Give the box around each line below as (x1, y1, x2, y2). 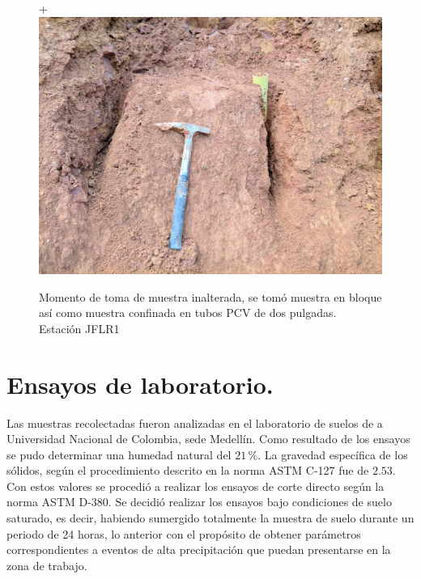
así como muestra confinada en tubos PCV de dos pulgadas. (39, 304, 337, 321)
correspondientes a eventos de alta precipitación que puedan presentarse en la (6, 541, 391, 558)
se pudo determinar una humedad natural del (6, 446, 232, 463)
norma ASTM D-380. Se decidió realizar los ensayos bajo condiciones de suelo (6, 493, 392, 510)
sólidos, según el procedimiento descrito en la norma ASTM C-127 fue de (6, 462, 369, 479)
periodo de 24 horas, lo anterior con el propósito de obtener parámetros (6, 525, 361, 542)
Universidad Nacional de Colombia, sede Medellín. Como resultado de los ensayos (6, 430, 410, 447)
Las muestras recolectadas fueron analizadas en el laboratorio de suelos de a (6, 414, 383, 431)
